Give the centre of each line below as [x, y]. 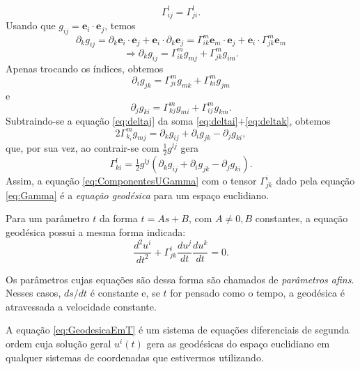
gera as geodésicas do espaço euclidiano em [238, 343]
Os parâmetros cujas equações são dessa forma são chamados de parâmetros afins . [180, 279]
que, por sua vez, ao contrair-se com [83, 148]
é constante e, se [125, 293]
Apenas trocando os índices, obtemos [85, 68]
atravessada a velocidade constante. [81, 306]
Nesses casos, [33, 293]
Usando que [31, 25]
